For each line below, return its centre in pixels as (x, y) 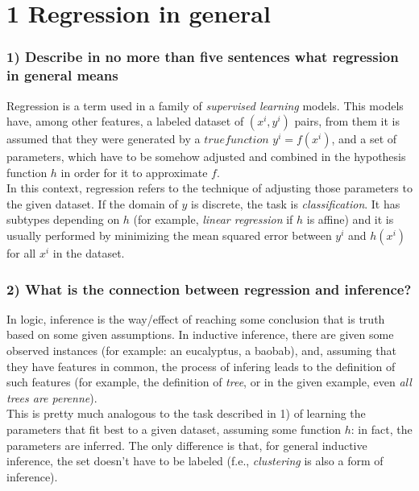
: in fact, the (382, 429)
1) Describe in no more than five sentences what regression (203, 57)
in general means (62, 75)
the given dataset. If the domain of (92, 203)
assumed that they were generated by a (104, 139)
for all (21, 253)
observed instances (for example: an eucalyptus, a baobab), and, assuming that (201, 351)
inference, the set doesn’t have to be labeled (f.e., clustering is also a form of (195, 461)
